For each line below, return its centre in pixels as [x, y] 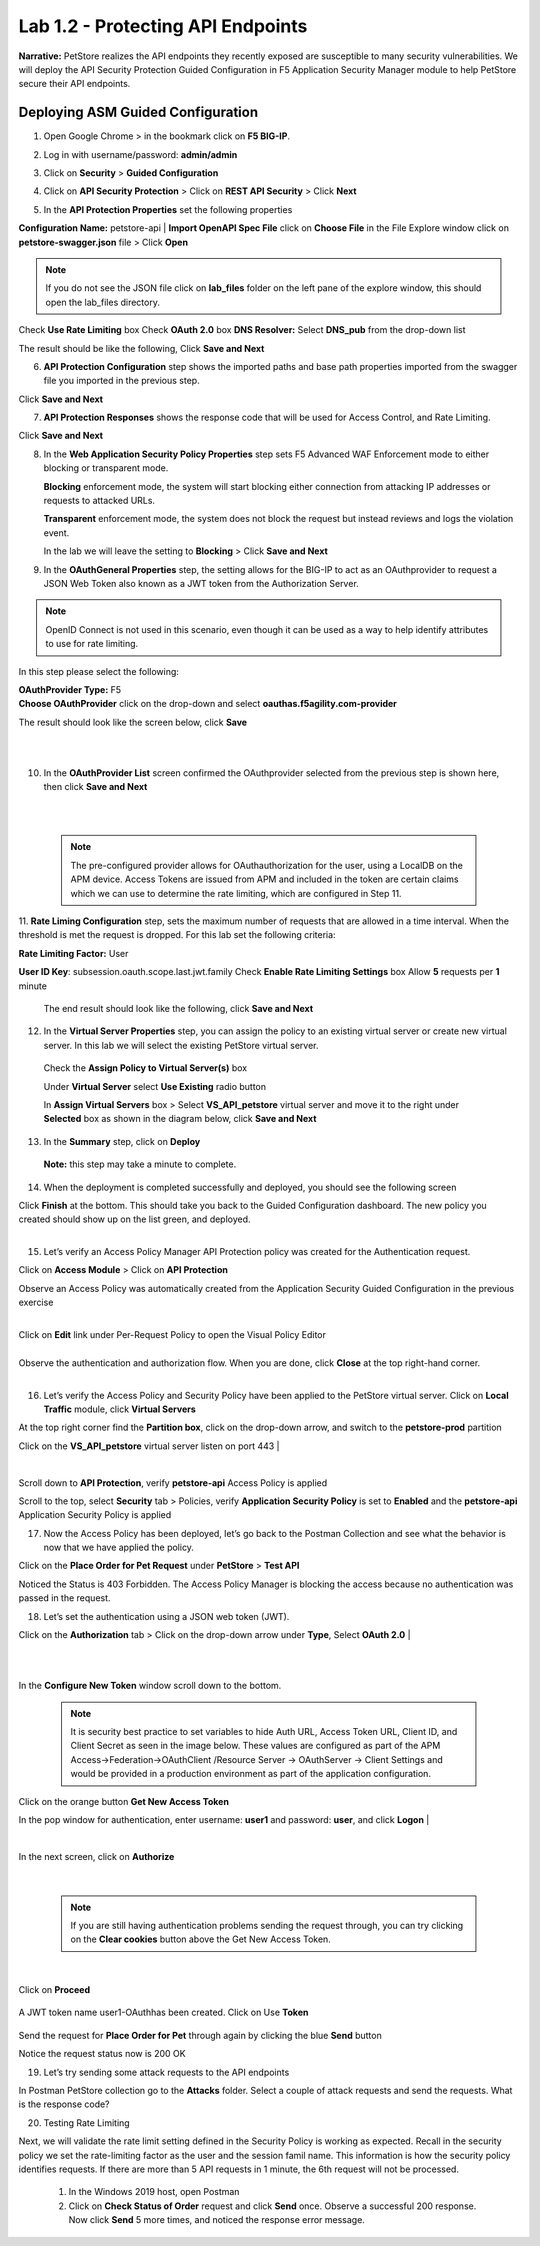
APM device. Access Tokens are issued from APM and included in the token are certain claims [264, 879]
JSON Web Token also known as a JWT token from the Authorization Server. [201, 583]
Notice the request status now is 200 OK [102, 2054]
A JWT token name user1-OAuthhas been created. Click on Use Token [163, 2012]
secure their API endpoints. [74, 84]
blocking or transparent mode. [106, 468]
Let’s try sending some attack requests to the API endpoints [166, 2072]
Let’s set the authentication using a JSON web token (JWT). [166, 1616]
